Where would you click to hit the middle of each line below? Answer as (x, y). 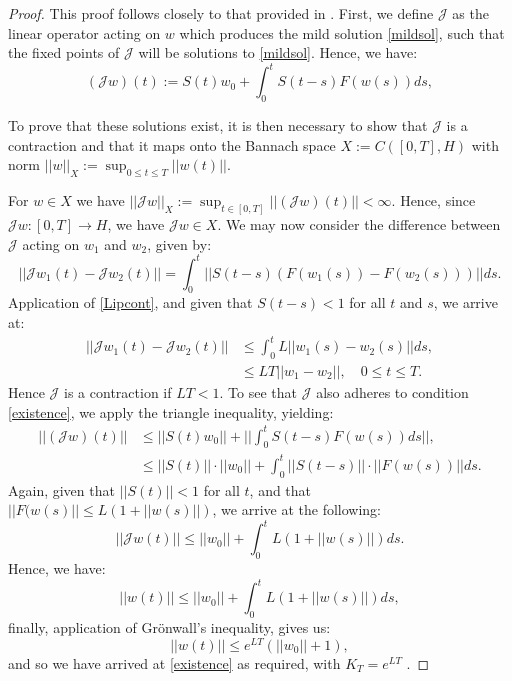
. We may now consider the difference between (359, 223)
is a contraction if (118, 391)
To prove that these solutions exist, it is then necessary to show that (218, 125)
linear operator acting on (84, 32)
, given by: (179, 243)
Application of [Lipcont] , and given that (130, 302)
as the (470, 13)
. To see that (258, 391)
